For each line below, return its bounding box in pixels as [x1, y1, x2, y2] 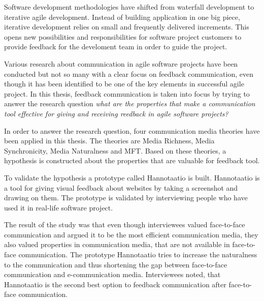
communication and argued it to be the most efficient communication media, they [4, 229, 258, 239]
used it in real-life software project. [4, 202, 113, 213]
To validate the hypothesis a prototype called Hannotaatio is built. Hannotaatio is [4, 172, 260, 183]
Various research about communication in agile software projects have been [4, 58, 238, 69]
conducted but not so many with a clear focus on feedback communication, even [4, 68, 253, 79]
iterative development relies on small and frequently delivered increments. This [4, 21, 249, 32]
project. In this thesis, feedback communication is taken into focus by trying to [4, 88, 250, 99]
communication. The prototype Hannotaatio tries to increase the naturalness [18, 249, 257, 260]
